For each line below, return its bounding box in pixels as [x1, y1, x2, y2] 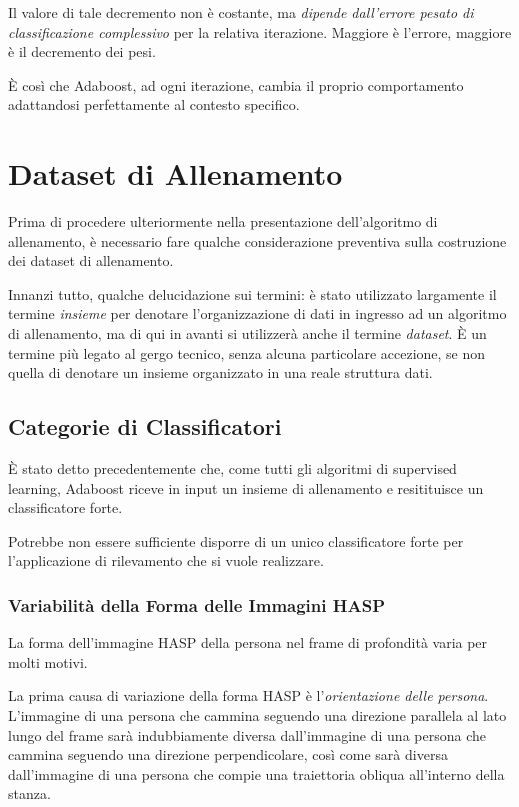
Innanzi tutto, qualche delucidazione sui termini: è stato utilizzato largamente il [8, 283, 497, 304]
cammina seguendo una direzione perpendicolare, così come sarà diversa [8, 744, 448, 765]
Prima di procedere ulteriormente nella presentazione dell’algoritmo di [8, 211, 438, 232]
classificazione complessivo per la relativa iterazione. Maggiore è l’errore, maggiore [8, 21, 512, 42]
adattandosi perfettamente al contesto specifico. [8, 94, 300, 115]
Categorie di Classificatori [8, 411, 282, 442]
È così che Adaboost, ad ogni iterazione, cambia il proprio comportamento [8, 74, 464, 95]
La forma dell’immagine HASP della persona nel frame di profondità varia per [8, 632, 488, 653]
